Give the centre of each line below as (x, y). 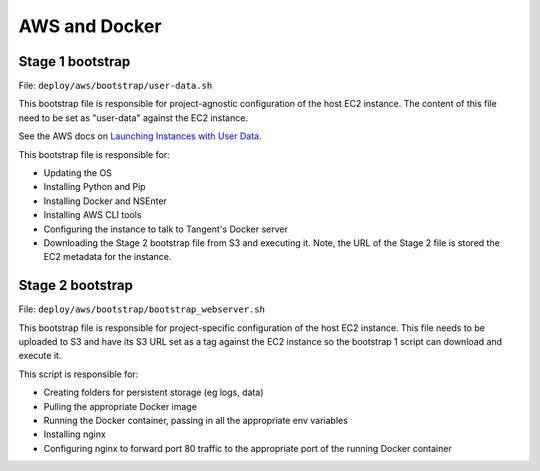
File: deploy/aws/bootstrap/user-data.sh (115, 86)
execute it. (40, 356)
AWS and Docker (90, 26)
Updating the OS (77, 173)
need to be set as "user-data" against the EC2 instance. (133, 117)
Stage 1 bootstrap (74, 61)
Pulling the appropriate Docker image (120, 406)
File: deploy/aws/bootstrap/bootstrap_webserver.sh (141, 309)
